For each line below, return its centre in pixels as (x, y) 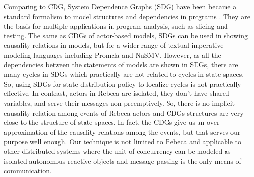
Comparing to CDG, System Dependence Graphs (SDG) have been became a (120, 6)
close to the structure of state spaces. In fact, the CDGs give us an (104, 122)
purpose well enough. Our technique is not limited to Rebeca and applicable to (123, 141)
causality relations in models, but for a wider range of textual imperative (114, 45)
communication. (28, 170)
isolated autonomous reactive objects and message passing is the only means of (123, 161)
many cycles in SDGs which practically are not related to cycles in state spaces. (124, 74)
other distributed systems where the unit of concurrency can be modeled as (117, 151)
